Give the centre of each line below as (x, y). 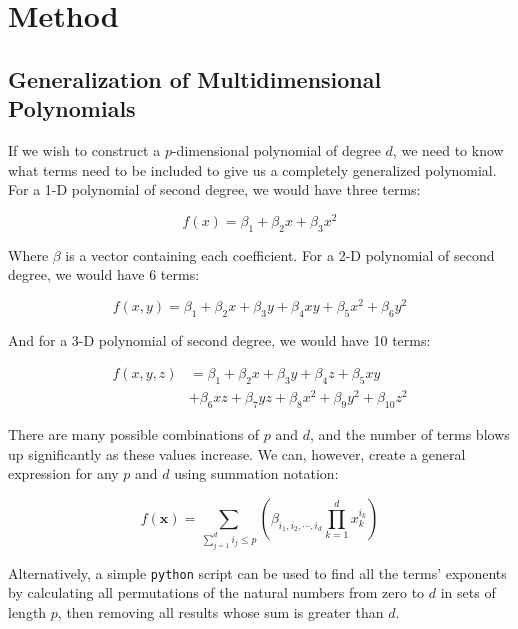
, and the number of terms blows (410, 434)
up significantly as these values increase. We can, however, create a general (237, 453)
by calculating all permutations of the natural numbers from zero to (216, 592)
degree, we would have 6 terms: (104, 274)
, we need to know (448, 149)
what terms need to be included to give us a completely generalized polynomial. (252, 169)
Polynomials (72, 108)
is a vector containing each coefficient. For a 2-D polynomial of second (280, 254)
